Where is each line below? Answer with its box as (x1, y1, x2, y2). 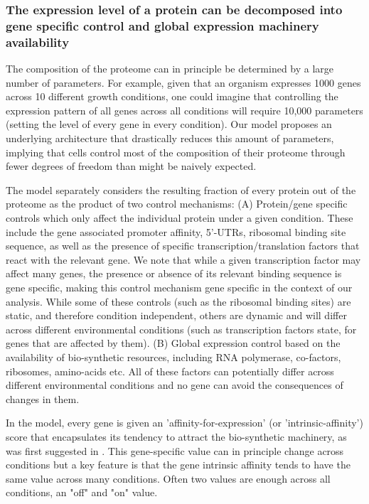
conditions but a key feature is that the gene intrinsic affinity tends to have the (6, 457, 351, 472)
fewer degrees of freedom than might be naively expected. (6, 159, 257, 173)
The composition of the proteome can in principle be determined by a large (6, 61, 334, 76)
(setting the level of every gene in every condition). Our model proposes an (6, 117, 332, 132)
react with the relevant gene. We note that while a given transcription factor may (6, 252, 361, 267)
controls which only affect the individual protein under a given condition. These (6, 210, 353, 225)
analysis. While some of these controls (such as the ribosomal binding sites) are (6, 294, 351, 309)
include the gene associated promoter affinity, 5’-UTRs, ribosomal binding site (6, 224, 346, 239)
